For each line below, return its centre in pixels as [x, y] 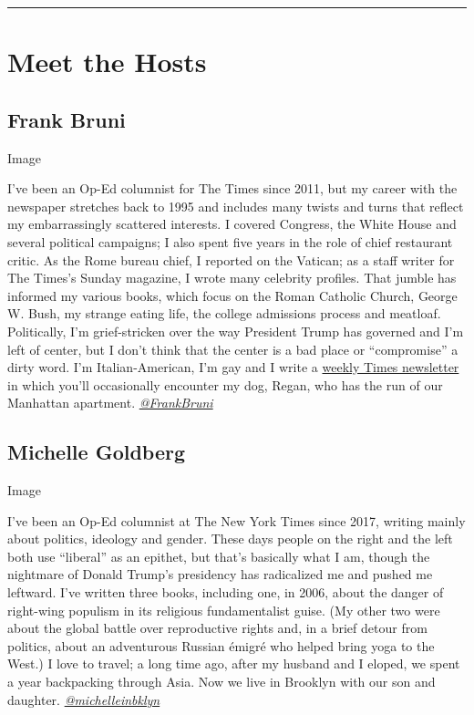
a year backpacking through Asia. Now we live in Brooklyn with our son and [222, 682]
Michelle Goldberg [97, 452]
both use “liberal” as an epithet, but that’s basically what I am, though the [219, 556]
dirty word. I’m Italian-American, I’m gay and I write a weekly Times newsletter [233, 367]
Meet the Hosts [107, 62]
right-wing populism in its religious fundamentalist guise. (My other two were [224, 610]
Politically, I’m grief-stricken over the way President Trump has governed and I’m [236, 331]
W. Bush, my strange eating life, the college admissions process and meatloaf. [224, 313]
